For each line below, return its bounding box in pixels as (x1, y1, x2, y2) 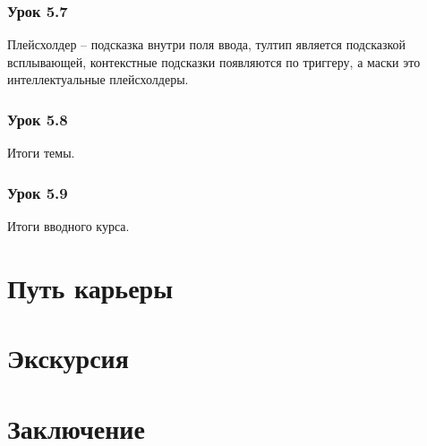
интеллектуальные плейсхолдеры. (7, 70, 189, 89)
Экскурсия (7, 339, 129, 376)
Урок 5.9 (7, 181, 68, 203)
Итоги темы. (7, 143, 75, 162)
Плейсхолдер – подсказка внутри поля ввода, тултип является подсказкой (7, 35, 406, 54)
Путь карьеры (7, 269, 174, 305)
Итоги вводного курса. (7, 217, 130, 236)
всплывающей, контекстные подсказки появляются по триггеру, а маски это (7, 52, 421, 71)
